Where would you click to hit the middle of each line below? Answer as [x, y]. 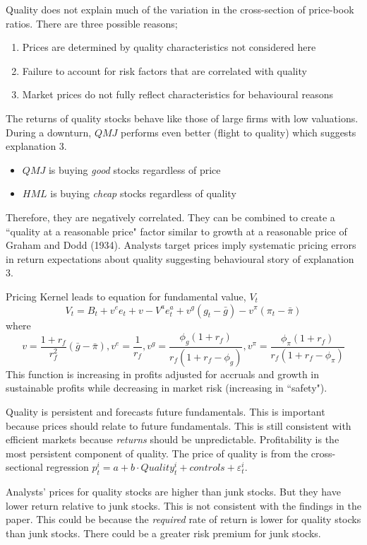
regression [67, 467]
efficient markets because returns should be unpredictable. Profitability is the [173, 439]
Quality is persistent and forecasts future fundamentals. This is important [166, 411]
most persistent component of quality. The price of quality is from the [157, 453]
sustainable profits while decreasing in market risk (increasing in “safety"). [167, 388]
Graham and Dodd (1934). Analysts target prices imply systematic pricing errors [181, 245]
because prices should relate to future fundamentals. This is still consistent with [179, 425]
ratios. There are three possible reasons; [92, 23]
